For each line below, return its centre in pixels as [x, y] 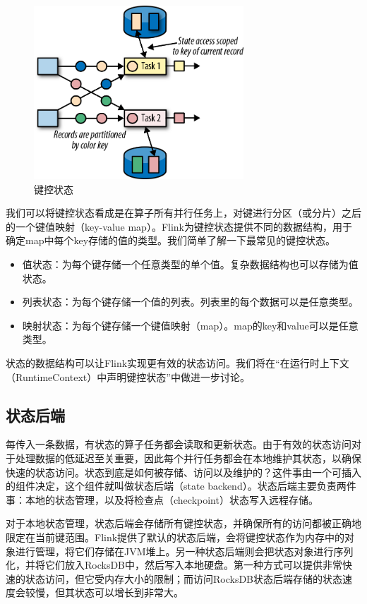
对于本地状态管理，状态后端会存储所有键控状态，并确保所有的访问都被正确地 [183, 523]
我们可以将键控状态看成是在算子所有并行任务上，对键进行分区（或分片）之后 [183, 213]
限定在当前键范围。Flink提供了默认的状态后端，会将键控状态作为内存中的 [175, 537]
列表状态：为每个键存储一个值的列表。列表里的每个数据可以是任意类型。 [190, 302]
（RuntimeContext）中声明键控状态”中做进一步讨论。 [128, 376]
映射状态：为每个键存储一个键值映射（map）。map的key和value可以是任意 [190, 325]
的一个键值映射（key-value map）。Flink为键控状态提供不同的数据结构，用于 [179, 226]
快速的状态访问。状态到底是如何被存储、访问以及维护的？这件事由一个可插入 [183, 472]
